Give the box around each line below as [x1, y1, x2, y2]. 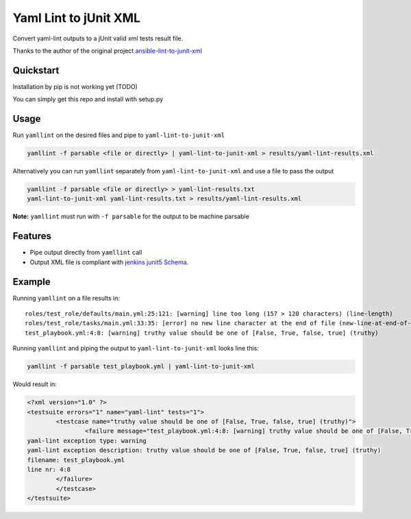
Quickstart [12, 64, 60, 76]
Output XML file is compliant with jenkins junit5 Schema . [29, 257, 189, 266]
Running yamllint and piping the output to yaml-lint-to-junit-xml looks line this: [12, 344, 260, 353]
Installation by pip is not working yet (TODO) [12, 82, 138, 90]
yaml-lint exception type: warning [27, 437, 147, 444]
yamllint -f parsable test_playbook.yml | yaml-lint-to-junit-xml [27, 363, 255, 370]
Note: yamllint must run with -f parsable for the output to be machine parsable [12, 212, 249, 220]
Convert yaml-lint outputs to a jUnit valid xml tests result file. [12, 34, 184, 42]
